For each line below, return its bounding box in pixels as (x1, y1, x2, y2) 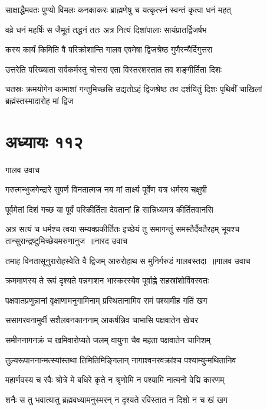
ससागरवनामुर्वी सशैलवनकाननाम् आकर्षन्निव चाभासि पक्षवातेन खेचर (5, 314, 199, 326)
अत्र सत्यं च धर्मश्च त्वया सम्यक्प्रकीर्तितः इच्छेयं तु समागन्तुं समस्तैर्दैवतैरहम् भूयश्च (5, 223, 240, 235)
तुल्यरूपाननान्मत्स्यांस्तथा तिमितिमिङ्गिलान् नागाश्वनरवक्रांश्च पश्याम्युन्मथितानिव (5, 353, 236, 366)
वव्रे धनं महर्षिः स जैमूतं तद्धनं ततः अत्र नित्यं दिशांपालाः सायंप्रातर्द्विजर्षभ (5, 23, 207, 35)
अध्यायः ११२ (5, 129, 83, 153)
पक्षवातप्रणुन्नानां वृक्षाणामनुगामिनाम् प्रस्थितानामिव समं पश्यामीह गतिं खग (5, 294, 207, 306)
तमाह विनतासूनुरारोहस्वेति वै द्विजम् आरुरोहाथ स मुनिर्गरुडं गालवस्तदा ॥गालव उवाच (5, 254, 250, 266)
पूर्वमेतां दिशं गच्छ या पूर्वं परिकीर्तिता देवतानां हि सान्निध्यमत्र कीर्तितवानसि (5, 203, 213, 215)
